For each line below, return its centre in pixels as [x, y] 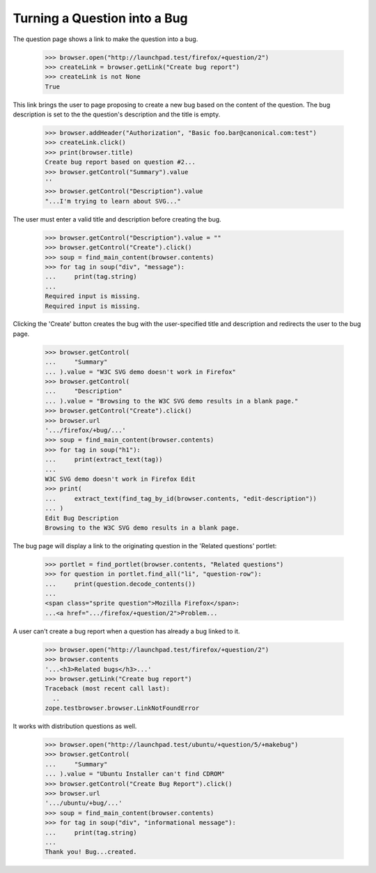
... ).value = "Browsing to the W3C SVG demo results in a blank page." [172, 401]
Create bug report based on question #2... [120, 162]
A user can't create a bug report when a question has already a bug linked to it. [126, 631]
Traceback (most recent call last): [108, 689]
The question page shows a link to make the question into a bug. [105, 39]
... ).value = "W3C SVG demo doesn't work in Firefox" [140, 372]
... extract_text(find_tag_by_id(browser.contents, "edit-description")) [181, 499]
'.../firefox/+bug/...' [86, 430]
